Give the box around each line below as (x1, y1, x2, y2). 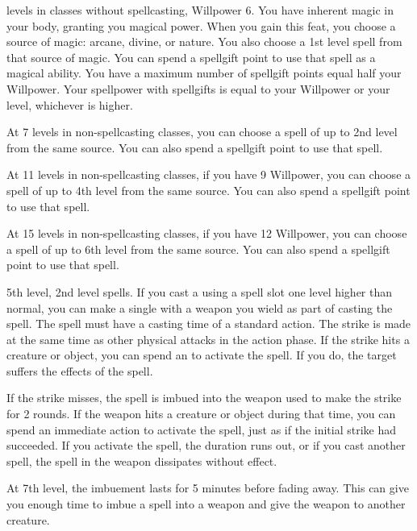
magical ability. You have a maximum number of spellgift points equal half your (6, 64, 402, 81)
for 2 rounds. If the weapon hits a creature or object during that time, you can (6, 405, 396, 422)
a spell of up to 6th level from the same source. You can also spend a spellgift (6, 240, 390, 257)
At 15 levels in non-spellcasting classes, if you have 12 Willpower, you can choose (6, 225, 407, 242)
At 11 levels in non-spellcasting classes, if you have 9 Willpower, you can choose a (6, 166, 411, 183)
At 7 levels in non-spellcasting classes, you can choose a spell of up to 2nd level (6, 123, 398, 140)
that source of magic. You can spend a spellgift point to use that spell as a (6, 48, 376, 65)
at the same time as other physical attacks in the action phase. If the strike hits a (6, 330, 410, 347)
